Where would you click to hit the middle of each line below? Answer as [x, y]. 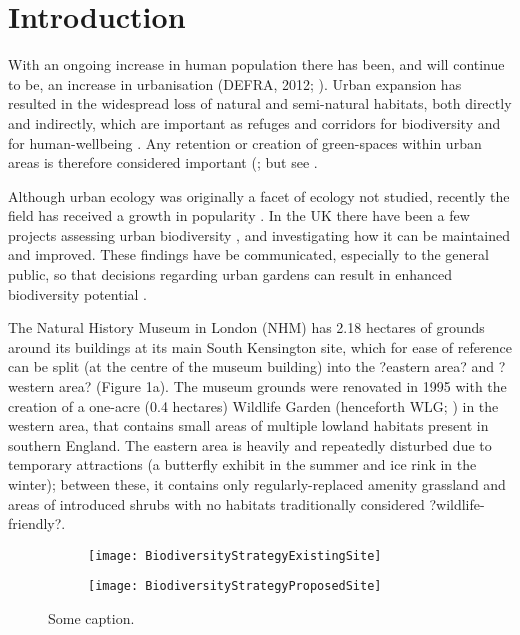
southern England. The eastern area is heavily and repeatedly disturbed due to [250, 444]
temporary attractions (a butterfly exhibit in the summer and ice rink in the [242, 464]
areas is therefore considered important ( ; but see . [163, 162]
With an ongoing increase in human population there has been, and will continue [256, 64]
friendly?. [37, 523]
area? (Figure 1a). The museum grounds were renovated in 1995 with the [283, 386]
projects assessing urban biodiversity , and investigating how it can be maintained [259, 234]
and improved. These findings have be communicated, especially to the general [248, 254]
